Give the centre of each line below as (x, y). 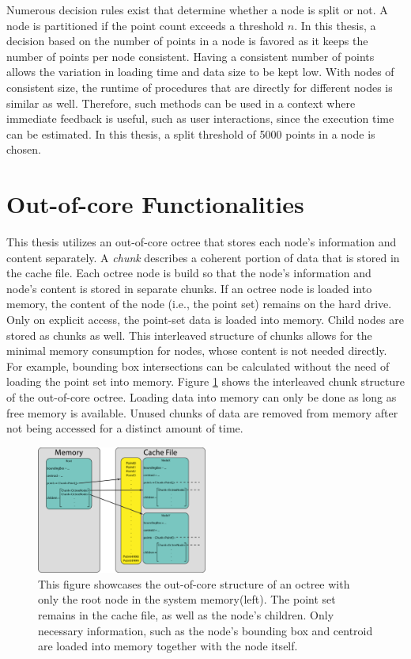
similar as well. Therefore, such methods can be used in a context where (181, 103)
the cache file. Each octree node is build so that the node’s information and (189, 273)
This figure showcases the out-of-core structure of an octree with (194, 583)
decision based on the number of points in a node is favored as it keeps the (187, 41)
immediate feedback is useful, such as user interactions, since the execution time (200, 118)
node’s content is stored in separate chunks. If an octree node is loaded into (189, 288)
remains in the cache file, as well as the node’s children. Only (186, 614)
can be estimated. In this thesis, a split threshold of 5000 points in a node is (191, 133)
